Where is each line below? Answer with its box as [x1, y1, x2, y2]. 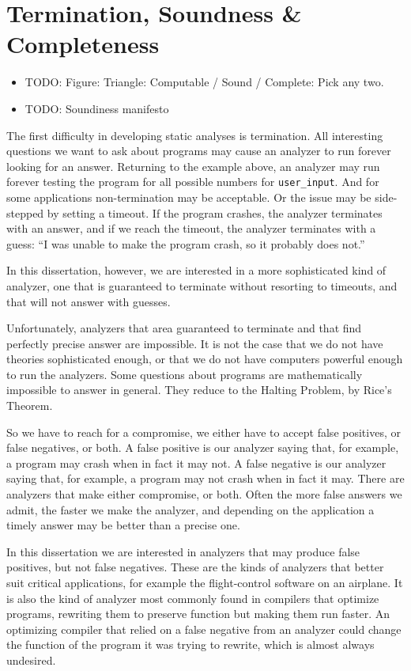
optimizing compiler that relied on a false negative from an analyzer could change [6, 620, 402, 637]
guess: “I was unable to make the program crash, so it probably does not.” [6, 235, 365, 252]
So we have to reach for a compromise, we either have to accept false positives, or [6, 423, 401, 440]
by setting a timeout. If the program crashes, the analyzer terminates [47, 204, 383, 221]
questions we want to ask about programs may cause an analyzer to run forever [6, 142, 391, 159]
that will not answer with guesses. [6, 293, 171, 309]
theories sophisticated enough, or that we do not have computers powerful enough [6, 351, 403, 367]
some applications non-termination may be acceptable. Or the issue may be [6, 188, 371, 205]
